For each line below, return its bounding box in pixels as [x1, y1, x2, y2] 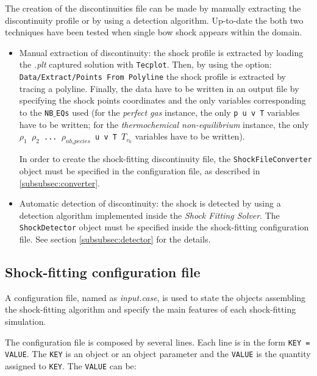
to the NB [19, 105, 54, 118]
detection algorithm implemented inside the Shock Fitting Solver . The [19, 208, 280, 221]
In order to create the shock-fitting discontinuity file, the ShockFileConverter [19, 152, 312, 165]
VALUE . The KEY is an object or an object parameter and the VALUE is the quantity [5, 347, 311, 360]
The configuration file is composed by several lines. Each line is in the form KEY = [5, 335, 310, 348]
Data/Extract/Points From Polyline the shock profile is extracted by [19, 70, 286, 83]
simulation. [5, 315, 46, 327]
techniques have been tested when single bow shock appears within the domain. [5, 26, 302, 38]
